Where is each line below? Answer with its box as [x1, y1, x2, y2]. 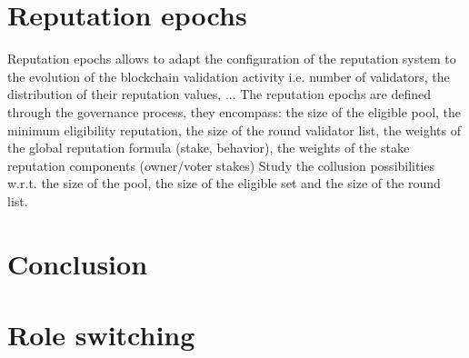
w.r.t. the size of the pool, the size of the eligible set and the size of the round [7, 174, 441, 193]
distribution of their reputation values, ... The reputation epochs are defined [7, 85, 431, 104]
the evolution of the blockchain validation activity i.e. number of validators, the [7, 66, 450, 85]
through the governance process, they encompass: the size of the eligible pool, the [7, 102, 462, 121]
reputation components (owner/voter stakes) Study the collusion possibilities [7, 155, 435, 174]
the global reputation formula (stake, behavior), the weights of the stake [7, 138, 410, 157]
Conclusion [7, 244, 148, 282]
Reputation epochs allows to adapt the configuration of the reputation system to [7, 49, 456, 68]
